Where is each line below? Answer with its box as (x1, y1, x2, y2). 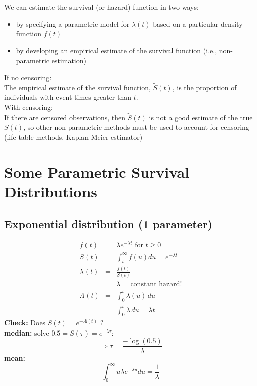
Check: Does (4, 317, 46, 328)
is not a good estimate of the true (149, 112, 253, 122)
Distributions (4, 181, 97, 201)
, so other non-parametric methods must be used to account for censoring (23, 122, 249, 132)
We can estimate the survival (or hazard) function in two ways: (4, 2, 199, 12)
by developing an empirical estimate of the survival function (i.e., (16, 45, 217, 56)
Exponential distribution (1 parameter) (4, 215, 213, 231)
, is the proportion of (172, 82, 237, 92)
